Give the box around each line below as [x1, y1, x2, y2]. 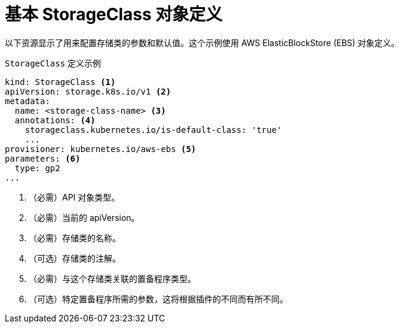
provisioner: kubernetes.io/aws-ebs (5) [5, 144, 197, 154]
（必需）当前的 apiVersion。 [29, 212, 140, 223]
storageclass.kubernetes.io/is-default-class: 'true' [24, 124, 282, 135]
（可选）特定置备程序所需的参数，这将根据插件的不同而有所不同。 [29, 293, 288, 304]
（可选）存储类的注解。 [29, 253, 121, 263]
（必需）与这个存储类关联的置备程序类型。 [29, 273, 196, 284]
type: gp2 [14, 163, 60, 173]
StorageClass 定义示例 [5, 57, 102, 68]
